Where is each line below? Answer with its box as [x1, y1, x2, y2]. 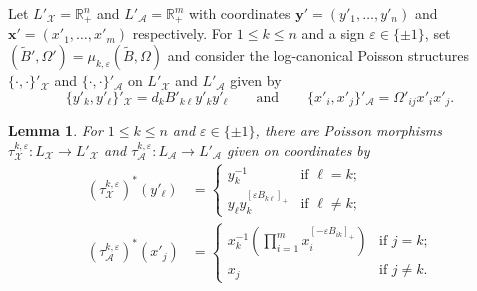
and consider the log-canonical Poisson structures [167, 45, 469, 66]
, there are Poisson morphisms [255, 120, 443, 141]
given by [230, 70, 282, 91]
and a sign [301, 23, 365, 44]
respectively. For [132, 23, 233, 44]
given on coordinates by [227, 139, 370, 160]
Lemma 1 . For [8, 120, 103, 141]
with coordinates [188, 3, 291, 23]
